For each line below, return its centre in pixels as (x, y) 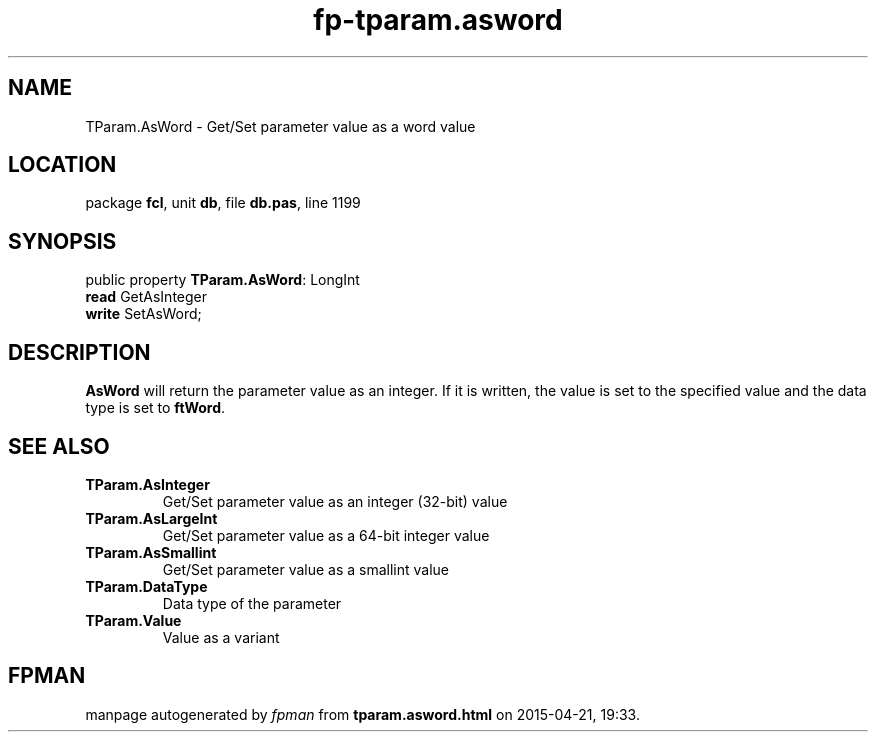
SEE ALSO (59, 446)
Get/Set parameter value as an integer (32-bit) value (335, 501)
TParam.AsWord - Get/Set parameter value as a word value (280, 126)
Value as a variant (221, 637)
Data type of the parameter (252, 603)
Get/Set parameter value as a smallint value (306, 569)
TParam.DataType (146, 586)
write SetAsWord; (143, 314)
